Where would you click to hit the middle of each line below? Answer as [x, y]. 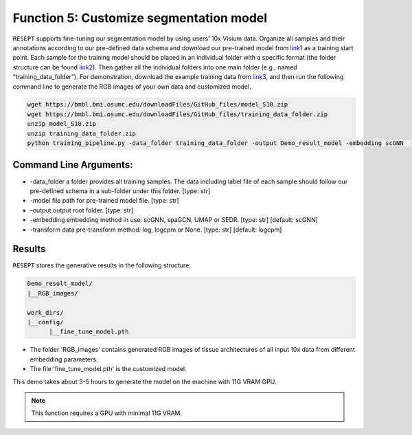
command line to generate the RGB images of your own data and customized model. [132, 87]
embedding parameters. [64, 359]
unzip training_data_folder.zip [82, 133]
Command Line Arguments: [73, 165]
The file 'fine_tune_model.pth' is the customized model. [108, 369]
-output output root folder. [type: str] [82, 210]
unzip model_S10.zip [61, 124]
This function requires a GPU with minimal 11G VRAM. [107, 413]
